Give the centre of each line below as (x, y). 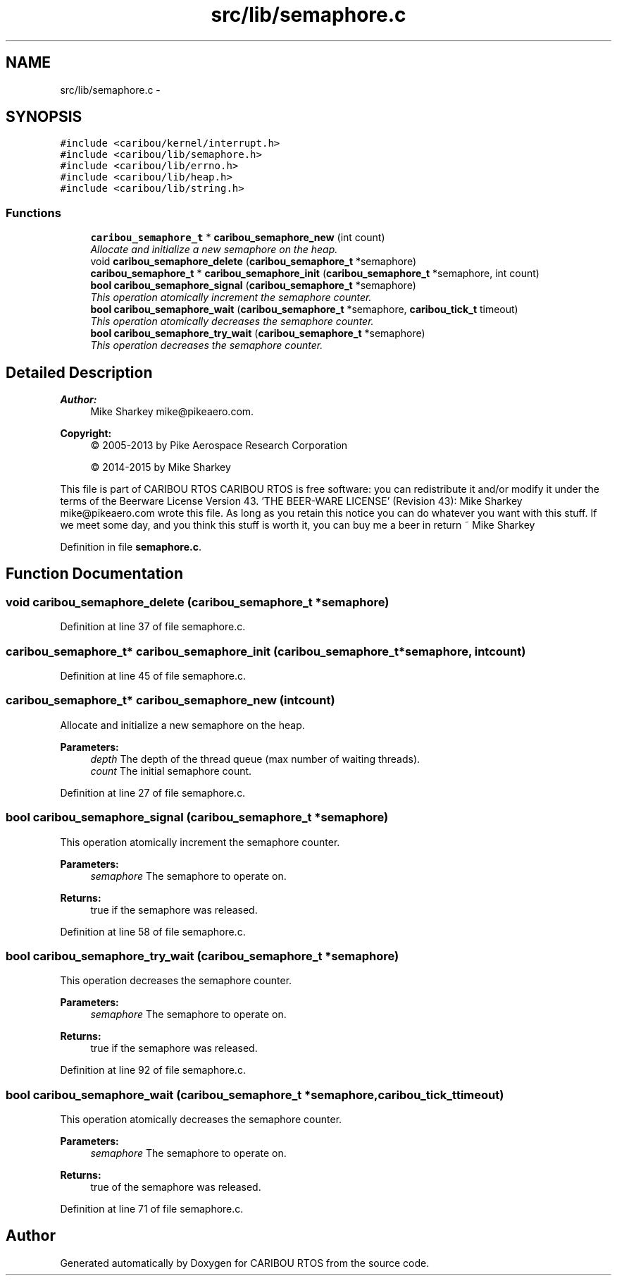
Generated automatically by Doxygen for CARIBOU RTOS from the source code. (245, 1263)
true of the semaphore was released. (176, 1187)
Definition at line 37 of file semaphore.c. (153, 627)
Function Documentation (94, 574)
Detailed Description (79, 372)
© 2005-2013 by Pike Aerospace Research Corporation (219, 446)
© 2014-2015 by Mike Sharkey (161, 467)
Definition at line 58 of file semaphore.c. (153, 931)
